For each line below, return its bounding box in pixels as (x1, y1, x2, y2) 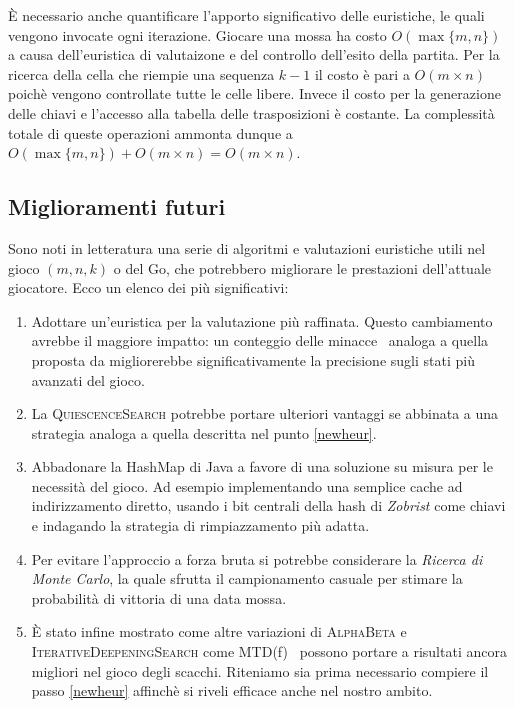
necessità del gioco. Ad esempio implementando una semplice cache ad (31, 475, 463, 496)
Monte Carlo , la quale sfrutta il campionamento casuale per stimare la (31, 568, 463, 589)
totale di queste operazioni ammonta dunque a (8, 122, 293, 143)
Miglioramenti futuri (8, 191, 226, 222)
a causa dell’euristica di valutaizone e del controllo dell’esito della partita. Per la (8, 44, 500, 65)
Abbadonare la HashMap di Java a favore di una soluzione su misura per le (31, 456, 493, 477)
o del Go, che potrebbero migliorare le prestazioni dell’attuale (113, 257, 491, 278)
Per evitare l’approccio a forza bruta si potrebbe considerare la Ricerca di (31, 548, 483, 569)
